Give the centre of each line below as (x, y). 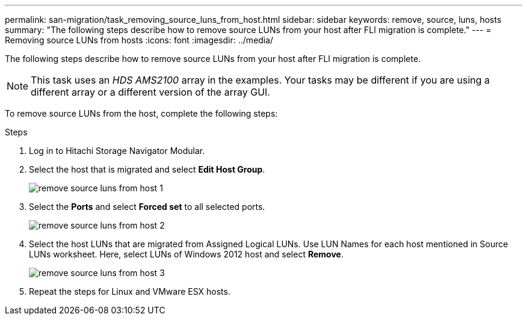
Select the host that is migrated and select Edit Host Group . (147, 169)
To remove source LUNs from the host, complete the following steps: (141, 113)
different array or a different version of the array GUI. (150, 92)
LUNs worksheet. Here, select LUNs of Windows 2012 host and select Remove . (186, 254)
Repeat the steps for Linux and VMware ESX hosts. (130, 291)
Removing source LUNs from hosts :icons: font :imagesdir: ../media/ (139, 40)
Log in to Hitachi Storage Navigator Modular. (117, 151)
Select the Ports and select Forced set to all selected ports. (147, 207)
